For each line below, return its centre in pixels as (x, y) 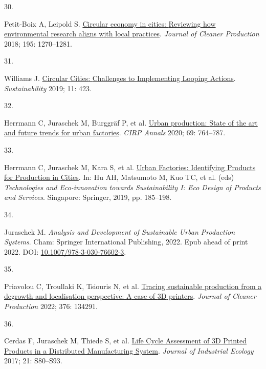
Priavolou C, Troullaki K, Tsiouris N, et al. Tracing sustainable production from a (133, 286)
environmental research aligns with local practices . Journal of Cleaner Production (132, 34)
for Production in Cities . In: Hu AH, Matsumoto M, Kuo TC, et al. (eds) (119, 177)
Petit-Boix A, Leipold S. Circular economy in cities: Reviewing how (110, 23)
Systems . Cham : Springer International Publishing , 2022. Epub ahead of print (126, 242)
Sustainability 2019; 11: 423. (48, 88)
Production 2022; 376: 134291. (51, 306)
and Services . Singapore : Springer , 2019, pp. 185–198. (88, 197)
